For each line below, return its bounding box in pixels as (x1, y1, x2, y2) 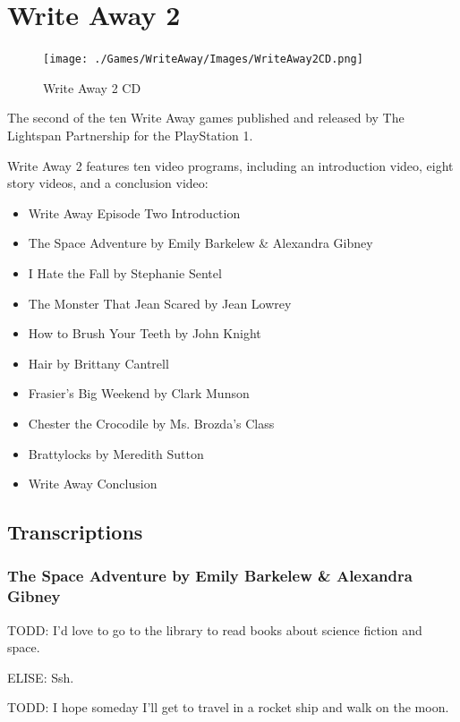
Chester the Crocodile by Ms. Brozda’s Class (28, 413, 275, 432)
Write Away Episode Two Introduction (28, 203, 241, 222)
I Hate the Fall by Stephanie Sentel (28, 263, 222, 282)
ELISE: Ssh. (7, 667, 74, 686)
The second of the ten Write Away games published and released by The (7, 108, 405, 127)
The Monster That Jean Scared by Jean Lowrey (28, 293, 292, 312)
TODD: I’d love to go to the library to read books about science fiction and (7, 620, 422, 639)
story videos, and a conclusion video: (7, 174, 209, 192)
